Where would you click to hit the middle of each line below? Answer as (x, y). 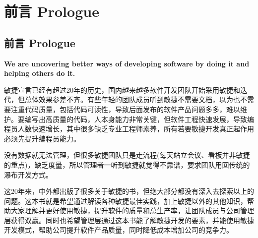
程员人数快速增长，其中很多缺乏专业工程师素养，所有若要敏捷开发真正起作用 (129, 129)
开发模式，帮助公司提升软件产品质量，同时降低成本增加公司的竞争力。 (119, 230)
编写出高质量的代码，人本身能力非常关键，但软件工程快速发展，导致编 (139, 119)
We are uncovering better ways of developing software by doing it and (127, 63)
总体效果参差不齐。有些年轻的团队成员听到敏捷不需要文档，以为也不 (136, 99)
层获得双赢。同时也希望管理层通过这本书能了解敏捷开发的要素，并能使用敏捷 (129, 220)
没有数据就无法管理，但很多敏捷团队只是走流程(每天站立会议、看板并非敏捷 (127, 155)
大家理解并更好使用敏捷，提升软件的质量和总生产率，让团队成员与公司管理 (132, 210)
